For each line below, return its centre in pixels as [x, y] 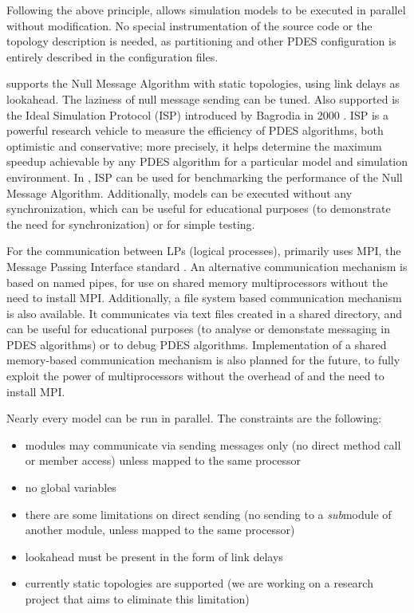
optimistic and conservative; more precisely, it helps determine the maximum [194, 145]
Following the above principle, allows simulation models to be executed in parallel [206, 10]
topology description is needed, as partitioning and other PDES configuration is [201, 41]
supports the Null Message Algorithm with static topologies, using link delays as [203, 83]
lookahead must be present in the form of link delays [154, 556]
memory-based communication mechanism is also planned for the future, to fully [203, 360]
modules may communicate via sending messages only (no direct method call [213, 444]
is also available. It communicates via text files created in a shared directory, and [204, 313]
